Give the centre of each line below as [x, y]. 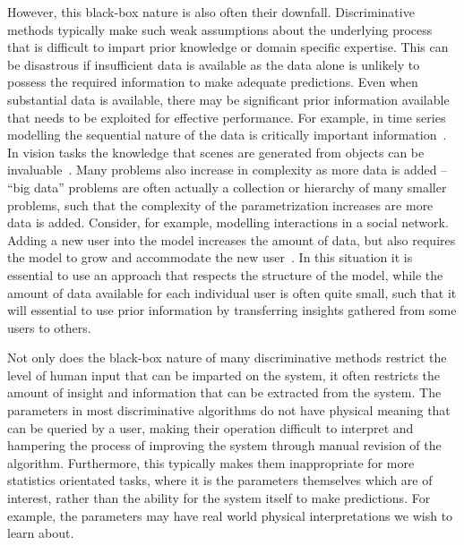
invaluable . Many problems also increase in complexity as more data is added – [228, 170]
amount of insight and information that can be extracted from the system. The [224, 392]
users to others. [49, 327]
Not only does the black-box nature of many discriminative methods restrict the [227, 358]
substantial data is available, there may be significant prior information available [228, 99]
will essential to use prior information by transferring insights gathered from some [232, 310]
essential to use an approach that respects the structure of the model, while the [225, 274]
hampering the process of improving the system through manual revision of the [224, 445]
